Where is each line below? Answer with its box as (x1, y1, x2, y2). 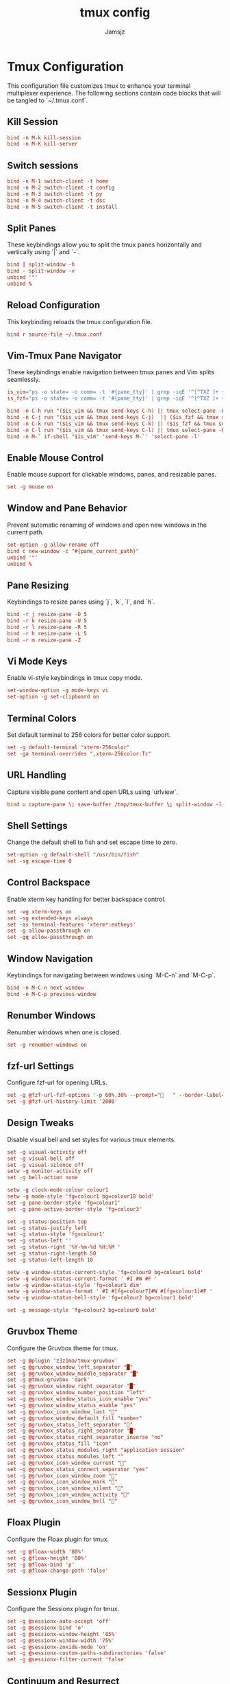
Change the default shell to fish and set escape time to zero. (7, 838, 177, 846)
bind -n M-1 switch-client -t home (7, 178, 109, 185)
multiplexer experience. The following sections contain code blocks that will (7, 89, 221, 97)
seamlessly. (7, 376, 40, 384)
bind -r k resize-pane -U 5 (7, 617, 88, 624)
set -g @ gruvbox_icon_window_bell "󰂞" (7, 1498, 118, 1505)
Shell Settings (7, 819, 68, 832)
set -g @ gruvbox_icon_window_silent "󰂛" (7, 1485, 125, 1492)
